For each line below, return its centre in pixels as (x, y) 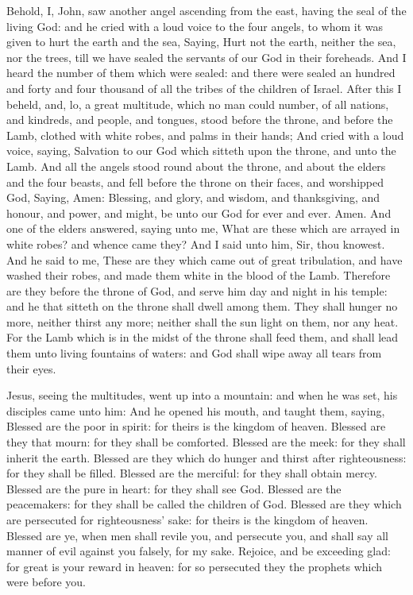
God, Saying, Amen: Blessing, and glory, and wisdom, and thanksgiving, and (193, 197)
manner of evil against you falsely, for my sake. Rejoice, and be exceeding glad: (199, 551)
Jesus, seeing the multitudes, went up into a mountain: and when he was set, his (202, 395)
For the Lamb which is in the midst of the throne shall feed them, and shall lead (203, 337)
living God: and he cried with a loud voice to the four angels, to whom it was (195, 26)
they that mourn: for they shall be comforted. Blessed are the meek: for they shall (206, 442)
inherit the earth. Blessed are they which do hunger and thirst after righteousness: (206, 457)
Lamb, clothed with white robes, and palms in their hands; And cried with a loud (205, 135)
